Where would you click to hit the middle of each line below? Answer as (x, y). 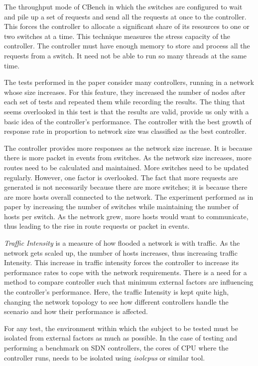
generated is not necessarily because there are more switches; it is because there (126, 187)
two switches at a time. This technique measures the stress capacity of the (117, 36)
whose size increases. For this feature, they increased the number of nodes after (125, 92)
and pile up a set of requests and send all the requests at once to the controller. (125, 16)
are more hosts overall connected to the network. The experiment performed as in (129, 196)
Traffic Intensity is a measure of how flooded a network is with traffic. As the (122, 243)
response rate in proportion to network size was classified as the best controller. (125, 131)
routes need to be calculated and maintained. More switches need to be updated (127, 167)
